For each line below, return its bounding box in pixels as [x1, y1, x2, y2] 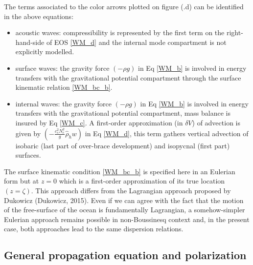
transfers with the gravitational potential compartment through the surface [15, 72, 241, 82]
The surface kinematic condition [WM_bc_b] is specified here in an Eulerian [4, 166, 235, 176]
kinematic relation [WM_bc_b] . [15, 82, 113, 92]
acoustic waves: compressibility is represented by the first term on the [15, 27, 225, 38]
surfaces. [15, 150, 41, 160]
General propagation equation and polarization [4, 247, 247, 263]
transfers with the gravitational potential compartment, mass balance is [15, 108, 231, 118]
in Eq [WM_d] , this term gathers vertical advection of [85, 128, 249, 138]
